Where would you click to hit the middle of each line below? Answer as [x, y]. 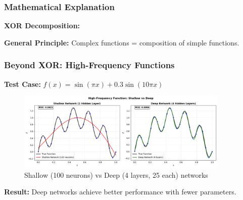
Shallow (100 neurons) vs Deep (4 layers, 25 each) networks [116, 174]
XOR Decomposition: [42, 26]
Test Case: [22, 84]
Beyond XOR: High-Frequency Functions [89, 65]
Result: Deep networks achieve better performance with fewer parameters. [120, 192]
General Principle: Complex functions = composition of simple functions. [122, 42]
